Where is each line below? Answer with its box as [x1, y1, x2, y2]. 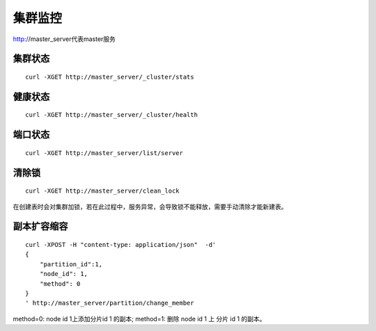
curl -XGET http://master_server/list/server [25, 149, 184, 156]
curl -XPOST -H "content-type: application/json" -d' [25, 241, 217, 248]
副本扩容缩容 [13, 220, 68, 232]
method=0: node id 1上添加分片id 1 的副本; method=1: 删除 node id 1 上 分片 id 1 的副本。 [13, 314, 266, 323]
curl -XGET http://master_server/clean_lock [25, 187, 180, 195]
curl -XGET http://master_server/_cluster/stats [25, 73, 194, 81]
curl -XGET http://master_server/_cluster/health [25, 111, 198, 119]
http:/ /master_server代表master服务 [13, 35, 116, 43]
